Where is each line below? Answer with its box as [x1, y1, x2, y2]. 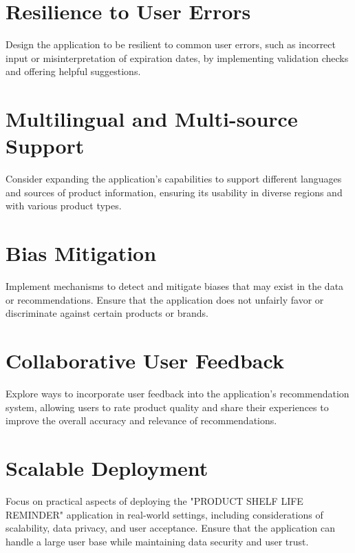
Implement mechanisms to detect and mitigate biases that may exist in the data [6, 279, 344, 293]
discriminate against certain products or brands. [6, 306, 208, 320]
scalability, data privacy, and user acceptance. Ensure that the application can [6, 521, 335, 535]
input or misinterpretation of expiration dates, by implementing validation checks [6, 50, 349, 65]
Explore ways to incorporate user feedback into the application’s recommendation [6, 386, 349, 401]
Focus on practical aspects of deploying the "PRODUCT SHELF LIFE [6, 493, 303, 508]
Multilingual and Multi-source [6, 105, 298, 133]
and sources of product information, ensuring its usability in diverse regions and [6, 185, 343, 199]
